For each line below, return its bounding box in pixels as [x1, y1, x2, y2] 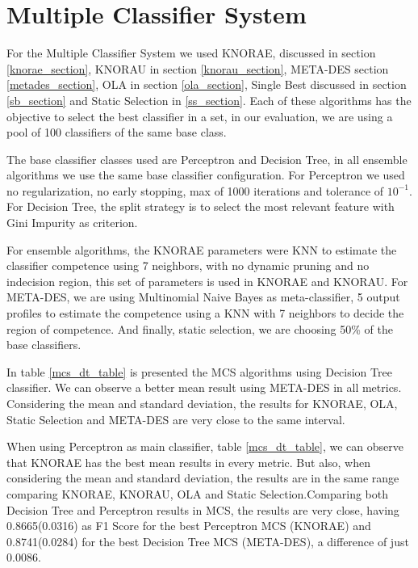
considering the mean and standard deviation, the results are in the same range [6, 469, 399, 486]
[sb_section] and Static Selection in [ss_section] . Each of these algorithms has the [6, 91, 412, 108]
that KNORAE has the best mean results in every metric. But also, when [6, 453, 370, 470]
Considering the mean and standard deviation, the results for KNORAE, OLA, [6, 395, 398, 411]
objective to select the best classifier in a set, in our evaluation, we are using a [6, 107, 393, 124]
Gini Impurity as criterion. [6, 214, 138, 231]
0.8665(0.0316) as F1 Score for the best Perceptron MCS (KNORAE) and [6, 517, 371, 534]
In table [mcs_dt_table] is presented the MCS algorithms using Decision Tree [6, 363, 392, 380]
